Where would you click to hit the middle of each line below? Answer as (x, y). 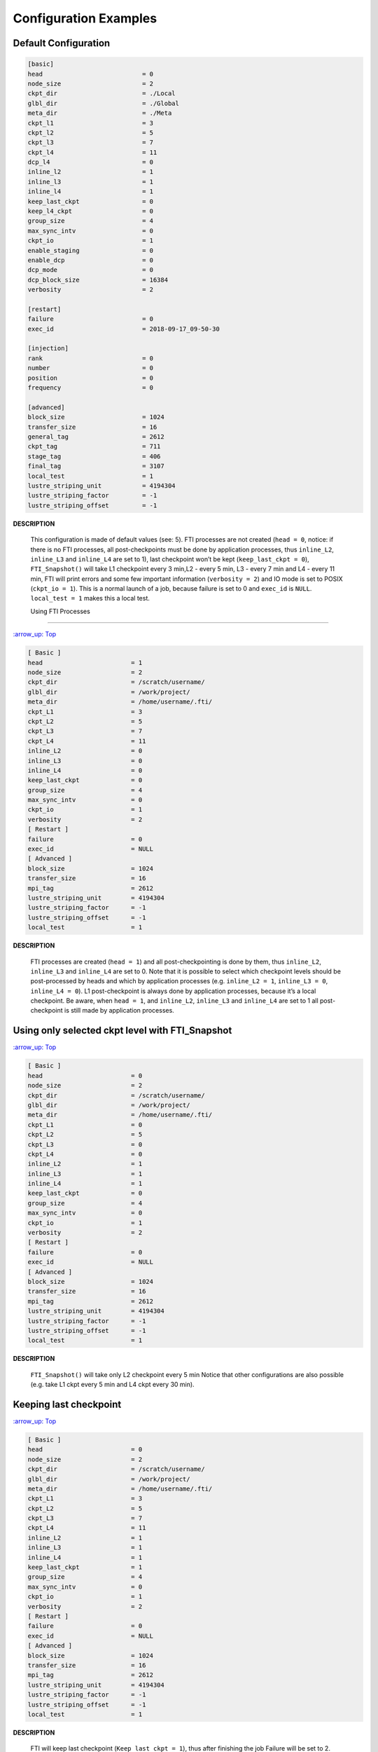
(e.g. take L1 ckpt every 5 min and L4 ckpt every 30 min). (113, 1385)
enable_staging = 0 (91, 250)
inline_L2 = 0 (85, 751)
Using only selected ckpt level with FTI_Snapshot (122, 1031)
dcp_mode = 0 (91, 270)
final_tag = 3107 (96, 466)
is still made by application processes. (119, 1011)
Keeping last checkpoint (67, 1404)
